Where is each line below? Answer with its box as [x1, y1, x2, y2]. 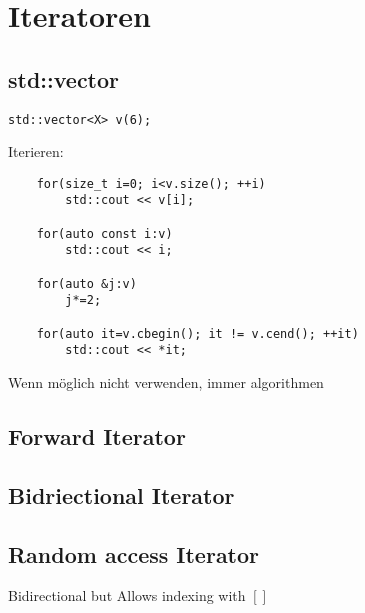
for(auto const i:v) [36, 226, 173, 241]
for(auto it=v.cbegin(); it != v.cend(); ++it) [36, 326, 359, 341]
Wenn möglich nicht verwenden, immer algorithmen [8, 372, 324, 393]
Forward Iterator [8, 421, 186, 452]
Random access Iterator [8, 538, 260, 569]
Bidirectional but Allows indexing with [8, 585, 246, 606]
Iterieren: [8, 141, 64, 162]
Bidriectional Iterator [8, 479, 235, 510]
